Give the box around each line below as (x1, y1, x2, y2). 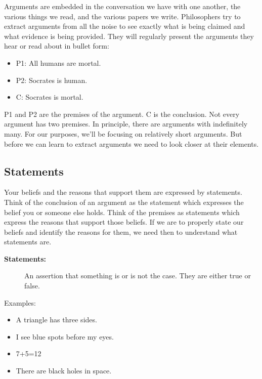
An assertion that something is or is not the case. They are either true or (24, 270, 251, 281)
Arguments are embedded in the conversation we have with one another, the (4, 1, 241, 11)
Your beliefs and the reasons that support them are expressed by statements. (4, 187, 242, 197)
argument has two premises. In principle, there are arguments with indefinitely (4, 118, 248, 129)
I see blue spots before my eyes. (16, 331, 114, 342)
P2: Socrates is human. (16, 74, 88, 85)
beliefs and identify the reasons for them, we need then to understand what (4, 226, 238, 237)
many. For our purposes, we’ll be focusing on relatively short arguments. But (4, 128, 242, 139)
